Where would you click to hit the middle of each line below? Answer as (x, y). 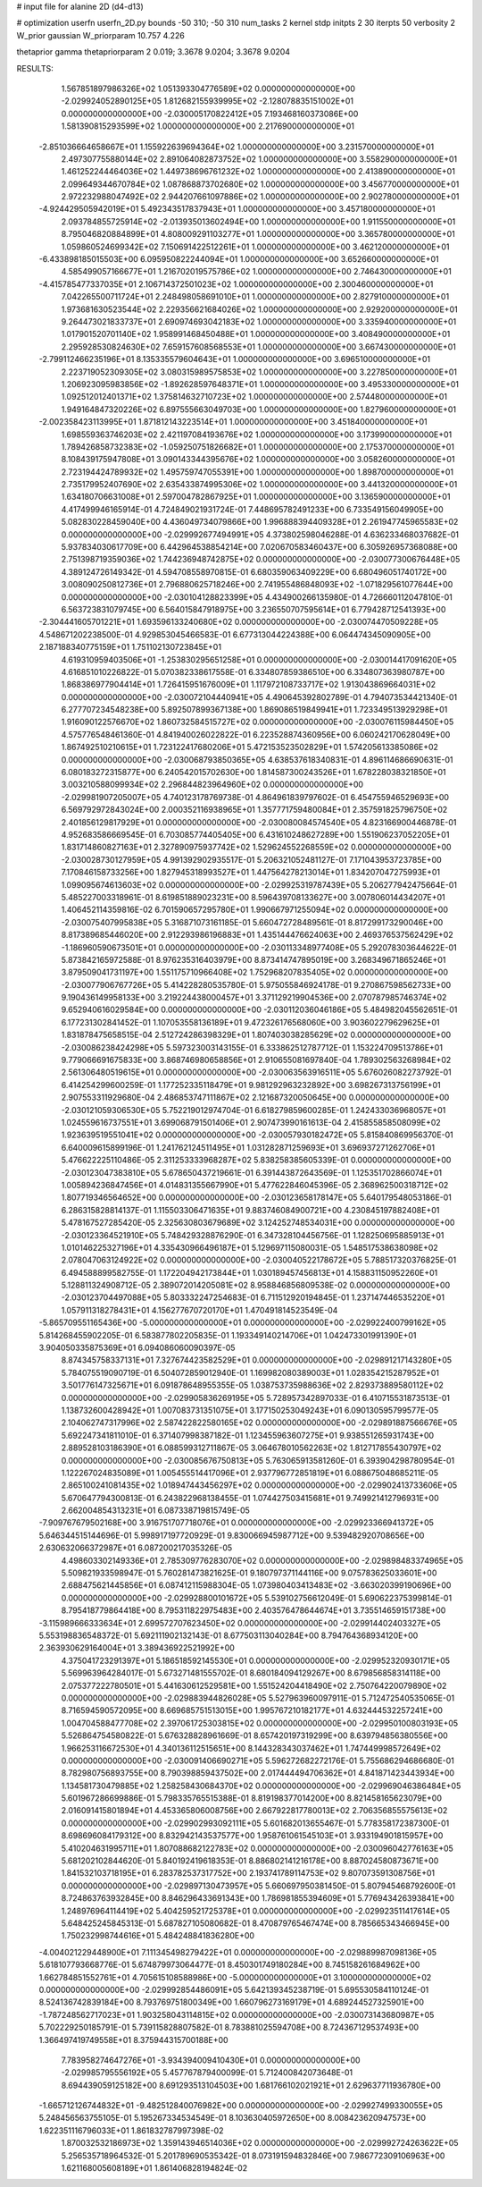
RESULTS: (35, 68)
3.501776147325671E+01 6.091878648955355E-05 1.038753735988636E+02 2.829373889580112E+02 (252, 1385)
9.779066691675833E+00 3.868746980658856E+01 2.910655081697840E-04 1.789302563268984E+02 (256, 1060)
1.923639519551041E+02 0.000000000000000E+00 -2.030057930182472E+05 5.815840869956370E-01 (258, 1135)
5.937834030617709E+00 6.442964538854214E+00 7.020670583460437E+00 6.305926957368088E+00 (260, 547)
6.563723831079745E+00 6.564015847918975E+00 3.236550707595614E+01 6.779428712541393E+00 (253, 609)
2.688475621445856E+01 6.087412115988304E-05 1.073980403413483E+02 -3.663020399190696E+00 (256, 1585)
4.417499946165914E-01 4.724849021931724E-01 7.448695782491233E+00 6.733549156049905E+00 (252, 509)
